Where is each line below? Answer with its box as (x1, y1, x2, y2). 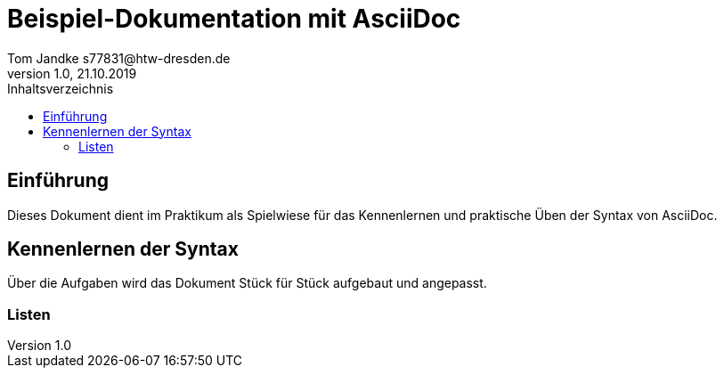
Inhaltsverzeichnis (7, 80, 114, 96)
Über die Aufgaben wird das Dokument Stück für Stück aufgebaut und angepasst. (7, 275, 487, 291)
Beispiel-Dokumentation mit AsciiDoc (7, 4, 461, 34)
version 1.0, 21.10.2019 (7, 65, 137, 81)
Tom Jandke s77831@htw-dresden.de (7, 50, 231, 66)
